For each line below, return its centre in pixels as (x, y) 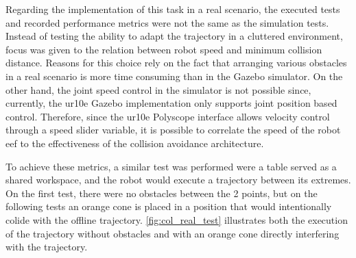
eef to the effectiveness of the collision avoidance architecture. (135, 143)
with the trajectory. (47, 247)
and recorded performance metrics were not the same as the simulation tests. (167, 22)
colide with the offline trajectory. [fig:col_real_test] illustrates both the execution (177, 219)
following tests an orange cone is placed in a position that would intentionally (169, 206)
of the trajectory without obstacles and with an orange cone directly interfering (173, 233)
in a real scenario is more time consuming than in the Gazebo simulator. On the (174, 76)
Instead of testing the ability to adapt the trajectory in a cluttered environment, (174, 36)
